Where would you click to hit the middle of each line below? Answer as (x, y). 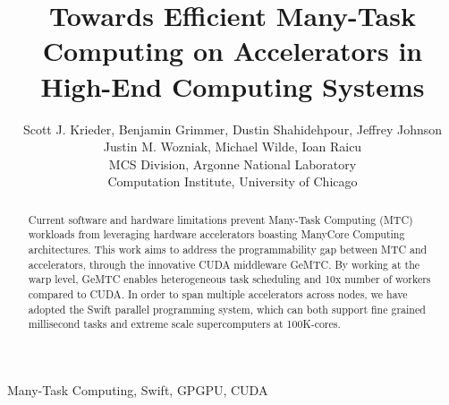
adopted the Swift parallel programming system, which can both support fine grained (227, 309)
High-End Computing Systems (233, 86)
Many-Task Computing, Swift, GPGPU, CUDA (138, 389)
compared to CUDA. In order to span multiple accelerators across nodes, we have (218, 293)
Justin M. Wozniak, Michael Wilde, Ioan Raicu (233, 146)
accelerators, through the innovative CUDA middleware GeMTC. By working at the (224, 264)
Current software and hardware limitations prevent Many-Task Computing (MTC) (220, 219)
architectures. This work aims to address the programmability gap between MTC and (228, 249)
